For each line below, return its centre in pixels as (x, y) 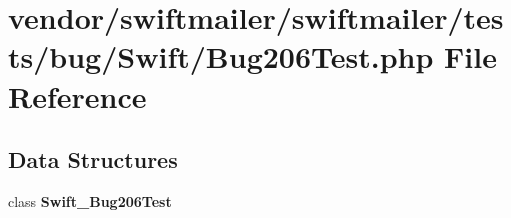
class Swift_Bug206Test (90, 200)
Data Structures (93, 159)
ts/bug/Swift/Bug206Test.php (221, 56)
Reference (77, 95)
